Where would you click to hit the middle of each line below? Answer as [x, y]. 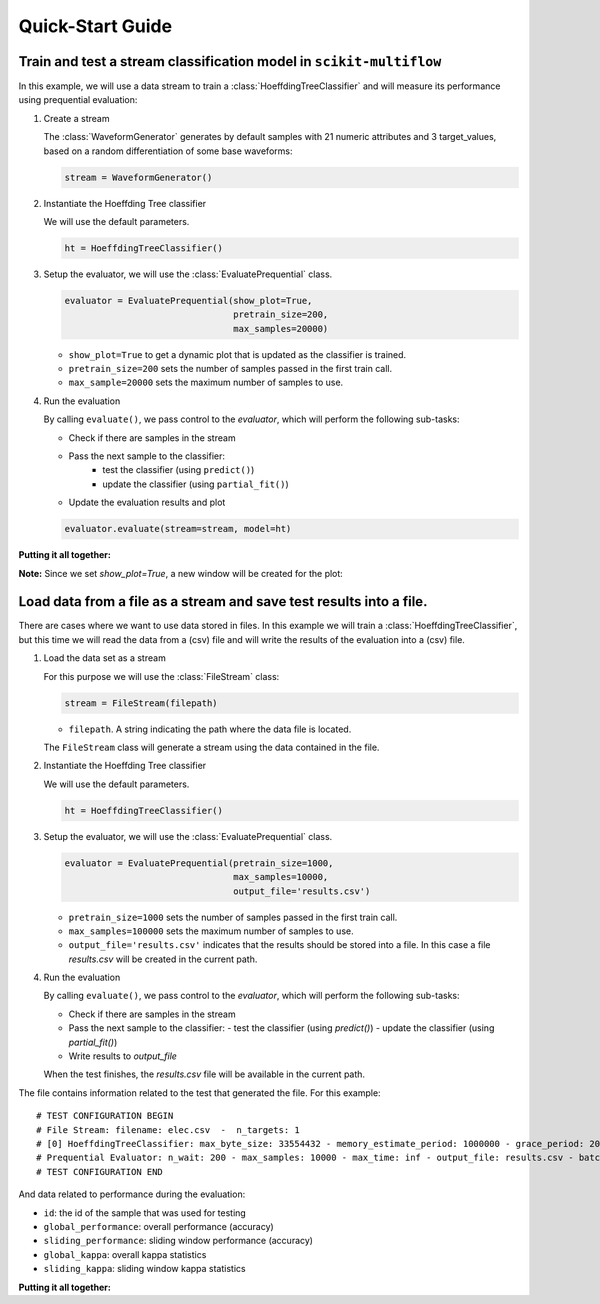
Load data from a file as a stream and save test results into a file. [223, 601]
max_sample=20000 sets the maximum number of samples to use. [206, 382]
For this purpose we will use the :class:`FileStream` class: [161, 676]
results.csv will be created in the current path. [163, 959]
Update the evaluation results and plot [147, 502]
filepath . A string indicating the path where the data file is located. [210, 729]
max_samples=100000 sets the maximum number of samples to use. [211, 931]
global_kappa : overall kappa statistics [125, 1254]
